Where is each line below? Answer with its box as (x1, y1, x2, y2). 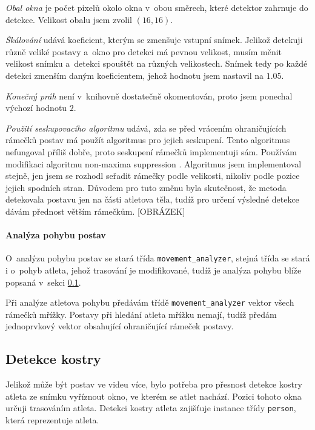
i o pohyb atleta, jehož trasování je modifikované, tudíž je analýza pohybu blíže (5, 263, 302, 276)
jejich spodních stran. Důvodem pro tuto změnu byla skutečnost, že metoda (5, 181, 287, 193)
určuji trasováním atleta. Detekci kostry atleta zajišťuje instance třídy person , (5, 401, 296, 414)
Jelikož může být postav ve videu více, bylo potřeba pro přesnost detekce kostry (5, 378, 302, 391)
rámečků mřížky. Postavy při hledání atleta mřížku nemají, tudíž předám (5, 307, 277, 320)
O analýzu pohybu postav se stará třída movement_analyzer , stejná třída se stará (5, 252, 310, 264)
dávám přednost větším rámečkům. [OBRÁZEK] (5, 204, 185, 217)
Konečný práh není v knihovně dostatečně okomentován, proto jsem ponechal (5, 89, 293, 102)
